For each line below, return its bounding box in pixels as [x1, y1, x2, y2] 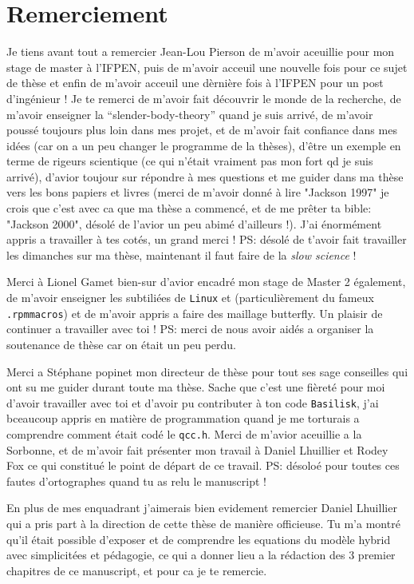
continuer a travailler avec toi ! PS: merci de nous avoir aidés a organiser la [6, 320, 374, 337]
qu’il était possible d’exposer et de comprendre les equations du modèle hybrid [6, 530, 391, 547]
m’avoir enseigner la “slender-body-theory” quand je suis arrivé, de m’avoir [6, 105, 373, 122]
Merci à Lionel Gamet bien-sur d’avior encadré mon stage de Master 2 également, [6, 273, 406, 290]
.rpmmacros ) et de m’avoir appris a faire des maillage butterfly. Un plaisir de [6, 304, 383, 321]
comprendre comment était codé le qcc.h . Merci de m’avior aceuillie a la [6, 425, 362, 442]
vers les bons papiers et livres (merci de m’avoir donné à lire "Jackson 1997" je [6, 184, 389, 201]
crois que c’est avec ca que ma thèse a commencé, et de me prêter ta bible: [6, 200, 372, 217]
